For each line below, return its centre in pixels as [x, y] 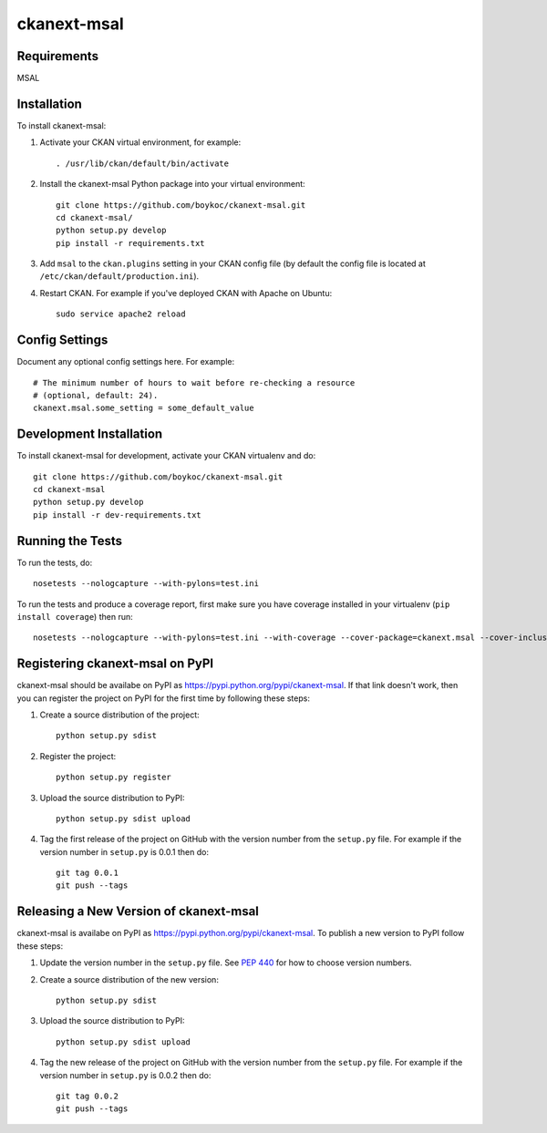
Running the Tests [70, 541]
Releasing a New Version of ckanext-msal [138, 912]
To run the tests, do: [55, 562]
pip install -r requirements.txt [130, 243]
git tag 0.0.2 [87, 1096]
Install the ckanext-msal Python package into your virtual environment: [172, 184]
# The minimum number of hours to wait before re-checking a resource [194, 382]
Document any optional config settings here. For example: [126, 362]
